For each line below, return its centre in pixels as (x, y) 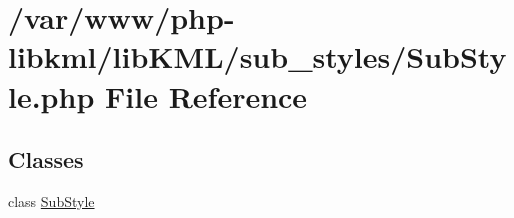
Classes (46, 159)
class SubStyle (51, 200)
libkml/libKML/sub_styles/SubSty (257, 56)
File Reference (206, 95)
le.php (51, 95)
